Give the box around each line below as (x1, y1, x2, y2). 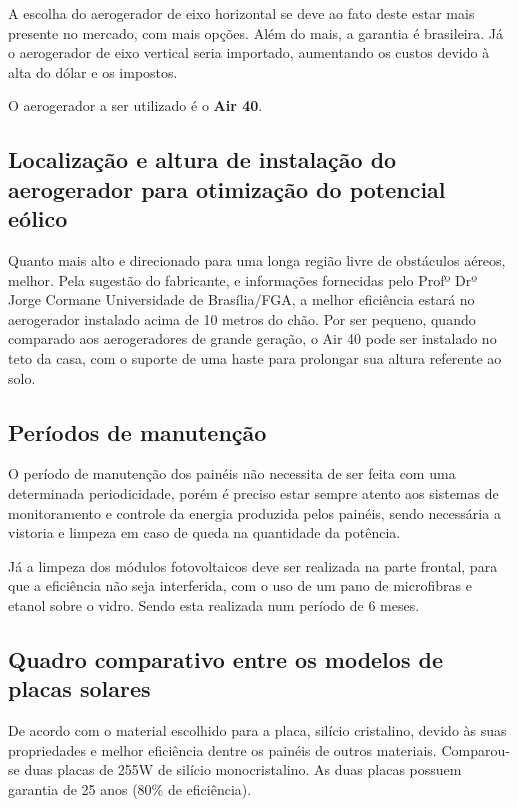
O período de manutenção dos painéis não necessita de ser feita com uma (8, 463, 456, 484)
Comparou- (441, 739, 510, 760)
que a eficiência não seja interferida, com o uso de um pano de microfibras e (8, 575, 472, 596)
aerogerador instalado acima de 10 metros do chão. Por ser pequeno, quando (8, 308, 476, 329)
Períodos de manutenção (8, 416, 267, 447)
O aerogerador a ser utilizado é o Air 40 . (8, 95, 263, 116)
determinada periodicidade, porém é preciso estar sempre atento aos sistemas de (8, 482, 499, 503)
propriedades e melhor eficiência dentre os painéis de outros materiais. (8, 739, 437, 760)
